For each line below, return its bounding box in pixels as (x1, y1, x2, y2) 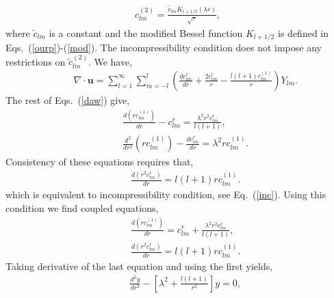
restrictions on (5, 54, 66, 68)
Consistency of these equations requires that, (5, 154, 194, 169)
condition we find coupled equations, (5, 200, 159, 215)
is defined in (278, 25, 329, 40)
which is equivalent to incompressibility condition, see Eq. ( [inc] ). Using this (5, 187, 326, 202)
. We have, (88, 54, 133, 68)
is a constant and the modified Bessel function (49, 25, 243, 40)
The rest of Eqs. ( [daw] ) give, (5, 92, 130, 107)
